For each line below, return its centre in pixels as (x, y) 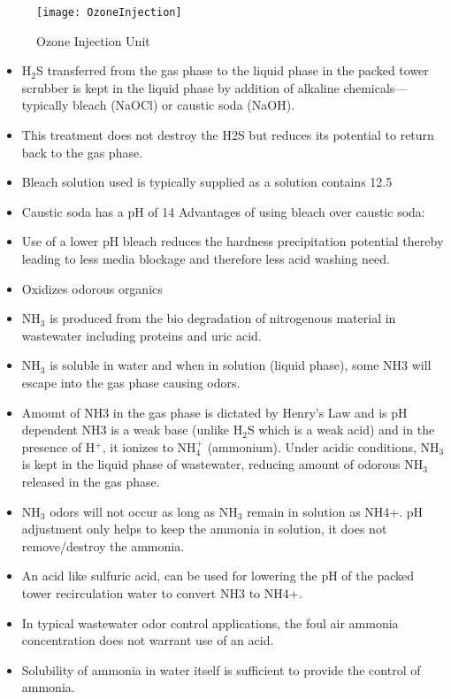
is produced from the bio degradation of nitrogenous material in (223, 318)
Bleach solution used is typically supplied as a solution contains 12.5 (207, 182)
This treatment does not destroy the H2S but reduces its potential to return (228, 135)
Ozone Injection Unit (93, 40)
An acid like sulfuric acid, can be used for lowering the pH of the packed (218, 576)
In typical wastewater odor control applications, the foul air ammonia (210, 622)
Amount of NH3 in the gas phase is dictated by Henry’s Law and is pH (214, 412)
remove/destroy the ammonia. (103, 545)
